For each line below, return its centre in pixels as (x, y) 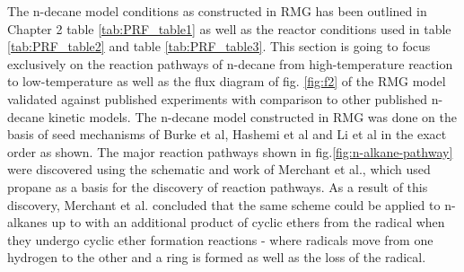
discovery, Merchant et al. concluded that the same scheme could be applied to (224, 204)
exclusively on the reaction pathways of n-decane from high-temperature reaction (230, 63)
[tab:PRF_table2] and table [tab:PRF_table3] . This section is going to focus (219, 46)
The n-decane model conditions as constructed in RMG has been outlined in (217, 11)
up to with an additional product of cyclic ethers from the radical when (248, 222)
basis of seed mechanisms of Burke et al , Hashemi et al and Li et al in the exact (227, 134)
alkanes (27, 222)
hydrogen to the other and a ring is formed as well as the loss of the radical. (217, 257)
